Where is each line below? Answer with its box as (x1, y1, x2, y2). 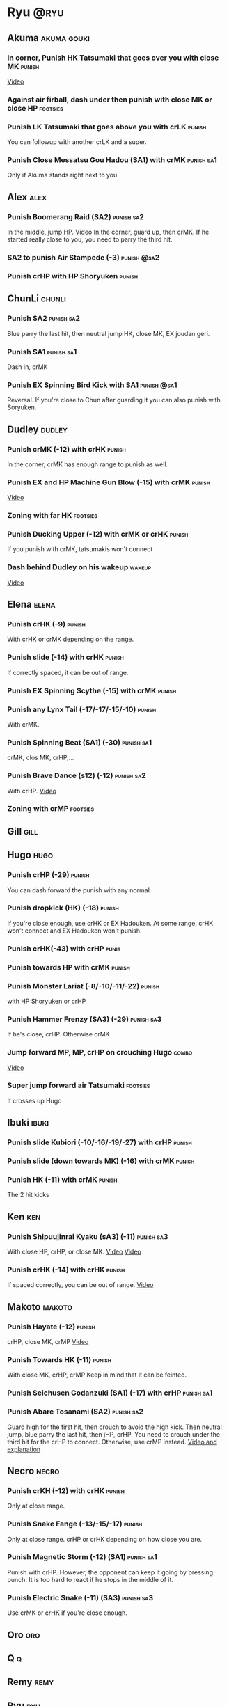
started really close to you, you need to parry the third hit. (7, 235, 173, 244)
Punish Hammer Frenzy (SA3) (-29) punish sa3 (7, 1014, 162, 1024)
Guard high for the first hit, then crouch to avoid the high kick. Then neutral (7, 1423, 223, 1431)
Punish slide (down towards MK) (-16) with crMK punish (7, 1156, 195, 1166)
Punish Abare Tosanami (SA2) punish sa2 (7, 1407, 144, 1416)
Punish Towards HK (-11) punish (7, 1354, 111, 1364)
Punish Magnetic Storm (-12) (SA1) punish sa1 (7, 1552, 158, 1562)
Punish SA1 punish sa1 (7, 347, 77, 356)
